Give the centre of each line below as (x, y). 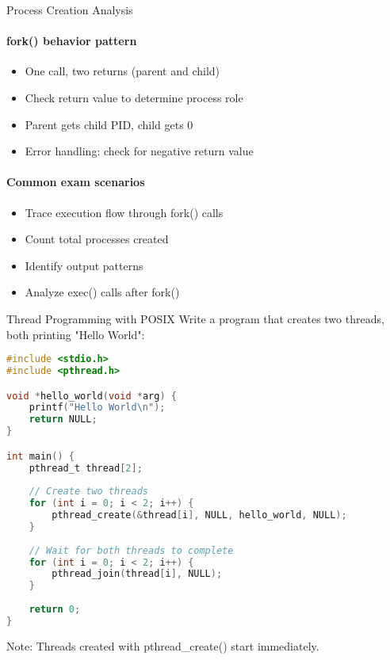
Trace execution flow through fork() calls (124, 212)
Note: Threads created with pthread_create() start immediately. (163, 645)
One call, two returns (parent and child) (122, 71)
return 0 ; (55, 610)
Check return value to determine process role (134, 97)
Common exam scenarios (76, 182)
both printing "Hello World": (76, 334)
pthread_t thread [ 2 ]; (86, 468)
